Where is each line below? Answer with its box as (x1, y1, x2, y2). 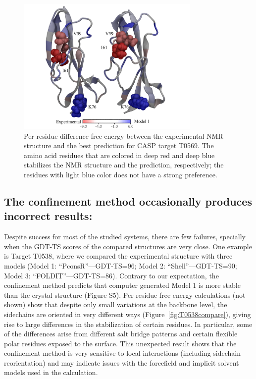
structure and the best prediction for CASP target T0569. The (24, 140, 214, 151)
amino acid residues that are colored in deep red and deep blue (24, 150, 215, 160)
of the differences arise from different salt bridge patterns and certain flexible (4, 328, 238, 339)
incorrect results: (4, 208, 93, 223)
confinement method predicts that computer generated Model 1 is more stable (4, 280, 241, 290)
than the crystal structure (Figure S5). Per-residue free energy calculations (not (4, 289, 246, 300)
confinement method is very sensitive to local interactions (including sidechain (4, 348, 241, 358)
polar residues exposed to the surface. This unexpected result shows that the (4, 338, 237, 348)
